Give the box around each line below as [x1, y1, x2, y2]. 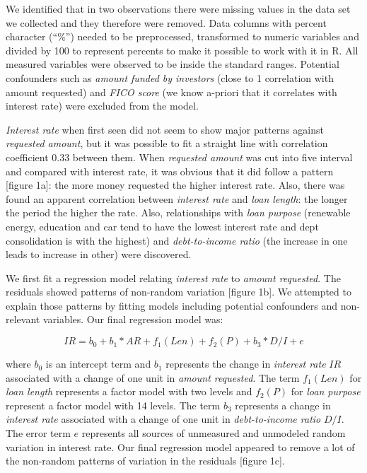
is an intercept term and [45, 356, 151, 371]
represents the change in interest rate [165, 356, 326, 371]
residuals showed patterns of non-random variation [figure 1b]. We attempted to [6, 284, 351, 299]
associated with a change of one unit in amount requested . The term [6, 370, 300, 385]
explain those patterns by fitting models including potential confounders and [6, 298, 338, 313]
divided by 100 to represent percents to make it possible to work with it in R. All [6, 42, 359, 57]
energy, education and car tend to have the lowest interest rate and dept [6, 218, 319, 233]
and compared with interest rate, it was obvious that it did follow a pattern [6, 163, 334, 178]
